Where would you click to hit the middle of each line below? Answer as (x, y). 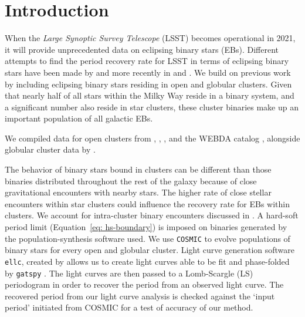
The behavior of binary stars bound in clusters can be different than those (138, 169)
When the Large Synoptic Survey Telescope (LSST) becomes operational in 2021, (150, 38)
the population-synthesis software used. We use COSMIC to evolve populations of (148, 238)
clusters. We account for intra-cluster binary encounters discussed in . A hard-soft (152, 215)
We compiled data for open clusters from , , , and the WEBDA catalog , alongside (152, 138)
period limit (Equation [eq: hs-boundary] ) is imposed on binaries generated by (146, 227)
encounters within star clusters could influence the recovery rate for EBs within (147, 203)
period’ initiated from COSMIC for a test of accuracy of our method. (129, 307)
